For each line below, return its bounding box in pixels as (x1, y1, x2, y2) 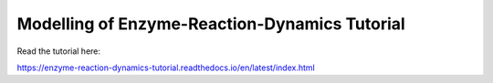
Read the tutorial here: (16, 46, 100, 57)
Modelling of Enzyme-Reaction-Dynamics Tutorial (16, 14, 405, 34)
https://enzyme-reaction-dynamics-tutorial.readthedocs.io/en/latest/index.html (16, 62, 315, 73)
